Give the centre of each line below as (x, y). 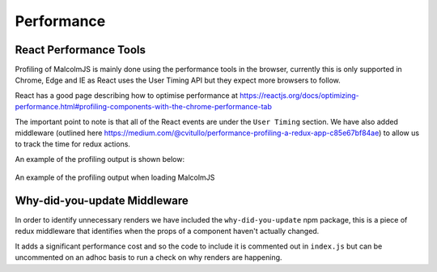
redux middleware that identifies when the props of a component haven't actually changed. (167, 232)
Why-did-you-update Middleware (102, 201)
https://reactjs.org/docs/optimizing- (299, 95)
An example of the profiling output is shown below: (100, 159)
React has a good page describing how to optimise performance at (127, 95)
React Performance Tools (80, 50)
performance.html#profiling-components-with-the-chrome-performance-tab (144, 107)
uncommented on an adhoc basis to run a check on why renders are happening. (148, 257)
